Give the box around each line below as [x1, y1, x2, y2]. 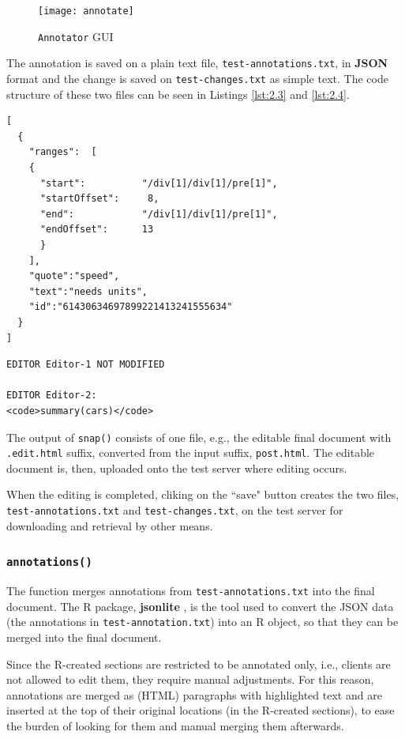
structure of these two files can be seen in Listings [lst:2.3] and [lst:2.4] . [6, 85, 350, 102]
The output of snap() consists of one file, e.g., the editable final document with [6, 428, 392, 445]
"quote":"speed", [28, 270, 120, 282]
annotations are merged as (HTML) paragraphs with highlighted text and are [6, 686, 382, 703]
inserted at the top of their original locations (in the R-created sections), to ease [6, 702, 395, 718]
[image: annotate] [38, 6, 134, 17]
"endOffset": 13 [39, 224, 154, 236]
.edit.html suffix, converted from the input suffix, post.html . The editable [6, 444, 375, 461]
